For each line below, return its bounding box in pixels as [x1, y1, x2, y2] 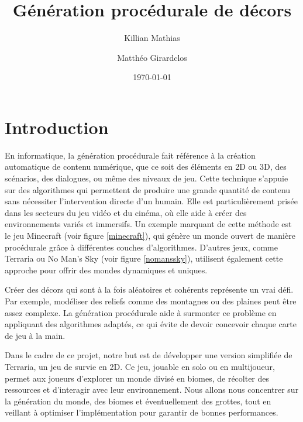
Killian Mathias [124, 32, 180, 44]
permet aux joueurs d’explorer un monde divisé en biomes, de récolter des [5, 372, 270, 384]
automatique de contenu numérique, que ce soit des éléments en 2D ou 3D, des [5, 160, 287, 173]
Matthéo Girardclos [117, 51, 187, 63]
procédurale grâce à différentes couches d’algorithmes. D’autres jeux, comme [5, 241, 278, 253]
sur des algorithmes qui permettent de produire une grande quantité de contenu [5, 183, 291, 195]
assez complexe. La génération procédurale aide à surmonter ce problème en [5, 306, 277, 318]
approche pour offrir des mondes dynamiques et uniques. [5, 263, 208, 276]
